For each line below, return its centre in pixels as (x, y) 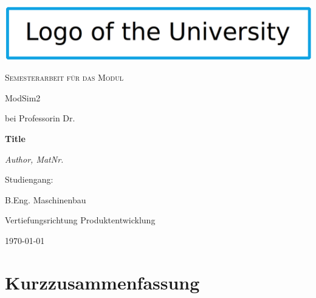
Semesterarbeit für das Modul (64, 77)
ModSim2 (23, 97)
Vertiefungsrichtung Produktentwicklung (80, 220)
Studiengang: (29, 179)
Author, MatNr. (34, 159)
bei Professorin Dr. (40, 118)
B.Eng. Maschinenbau (46, 199)
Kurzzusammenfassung (102, 282)
